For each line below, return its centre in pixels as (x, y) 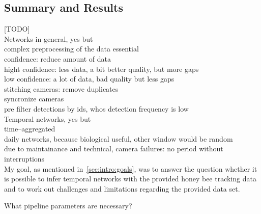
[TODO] (17, 29)
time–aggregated (30, 129)
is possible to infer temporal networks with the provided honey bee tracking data (130, 179)
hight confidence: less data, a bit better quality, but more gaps (101, 69)
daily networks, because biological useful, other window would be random (119, 138)
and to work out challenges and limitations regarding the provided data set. (122, 188)
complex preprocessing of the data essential (71, 49)
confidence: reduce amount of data (58, 58)
